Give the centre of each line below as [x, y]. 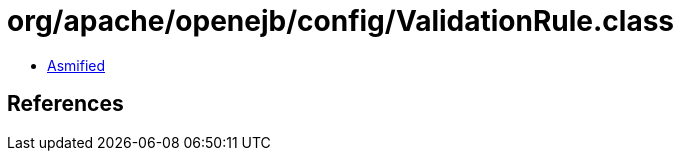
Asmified [76, 65]
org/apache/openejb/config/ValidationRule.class [341, 21]
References [65, 104]
